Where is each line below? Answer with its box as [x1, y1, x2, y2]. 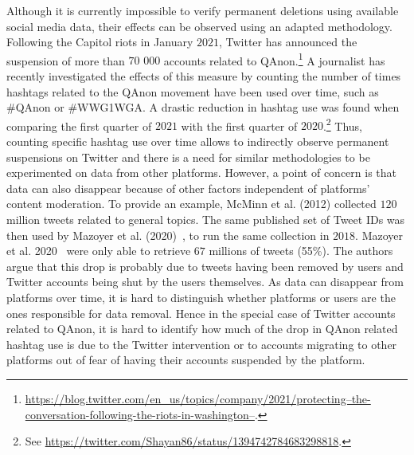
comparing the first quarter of [6, 117, 152, 134]
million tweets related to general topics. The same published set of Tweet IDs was [6, 211, 405, 228]
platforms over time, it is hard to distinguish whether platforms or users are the [6, 289, 396, 305]
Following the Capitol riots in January [6, 33, 193, 50]
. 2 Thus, [322, 115, 363, 134]
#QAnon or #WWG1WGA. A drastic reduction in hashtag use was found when [6, 99, 400, 116]
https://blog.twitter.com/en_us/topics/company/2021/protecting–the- [25, 390, 371, 406]
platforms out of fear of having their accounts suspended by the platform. [6, 351, 365, 368]
